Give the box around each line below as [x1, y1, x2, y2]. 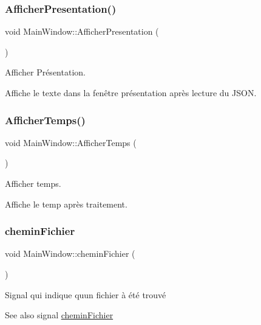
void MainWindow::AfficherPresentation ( [5, 25, 159, 38]
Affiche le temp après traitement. [5, 197, 127, 210]
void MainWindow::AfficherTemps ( [5, 136, 137, 149]
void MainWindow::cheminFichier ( [5, 247, 135, 260]
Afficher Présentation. [5, 66, 86, 79]
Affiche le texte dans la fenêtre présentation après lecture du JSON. [5, 86, 257, 99]
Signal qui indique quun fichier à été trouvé [5, 288, 166, 301]
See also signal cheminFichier [5, 309, 114, 321]
